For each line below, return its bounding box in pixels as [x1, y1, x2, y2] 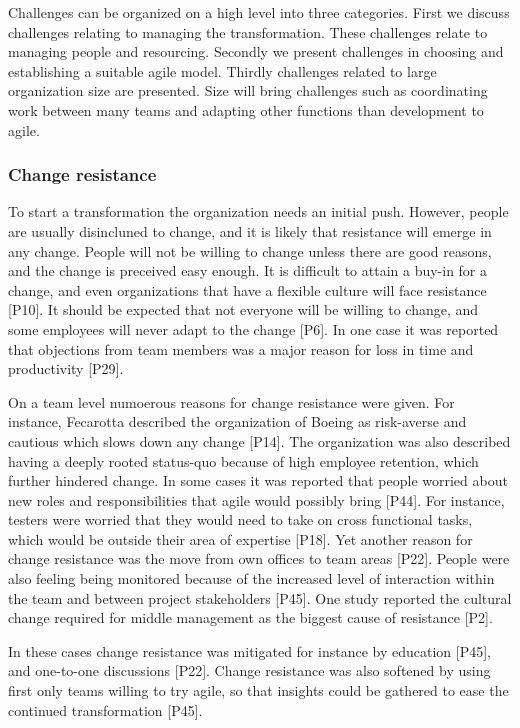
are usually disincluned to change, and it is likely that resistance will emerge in [8, 220, 492, 241]
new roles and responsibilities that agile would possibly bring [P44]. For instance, [8, 489, 505, 510]
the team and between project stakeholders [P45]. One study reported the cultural [8, 587, 512, 608]
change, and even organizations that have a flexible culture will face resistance [8, 279, 487, 300]
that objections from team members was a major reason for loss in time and [8, 338, 474, 359]
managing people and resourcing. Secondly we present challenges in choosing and [8, 41, 504, 62]
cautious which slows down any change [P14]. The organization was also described [8, 430, 511, 451]
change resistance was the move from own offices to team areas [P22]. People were [8, 548, 510, 569]
